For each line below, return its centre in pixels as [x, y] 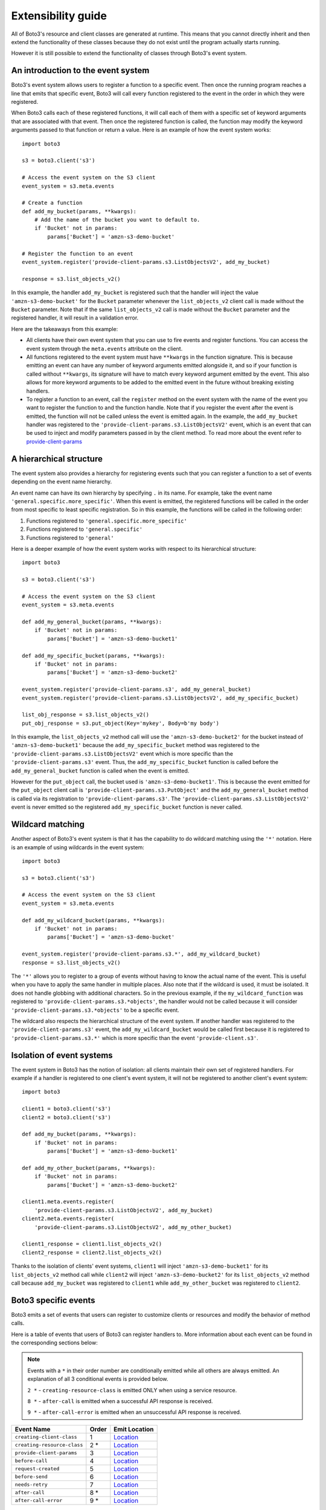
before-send [31, 1477]
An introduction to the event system [80, 70]
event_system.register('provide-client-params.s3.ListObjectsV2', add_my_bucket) [146, 262]
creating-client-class [46, 1437]
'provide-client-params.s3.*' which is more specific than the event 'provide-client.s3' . [135, 1038]
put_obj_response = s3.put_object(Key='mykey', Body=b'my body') [121, 723]
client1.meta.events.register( [68, 1202]
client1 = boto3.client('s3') [67, 1109]
